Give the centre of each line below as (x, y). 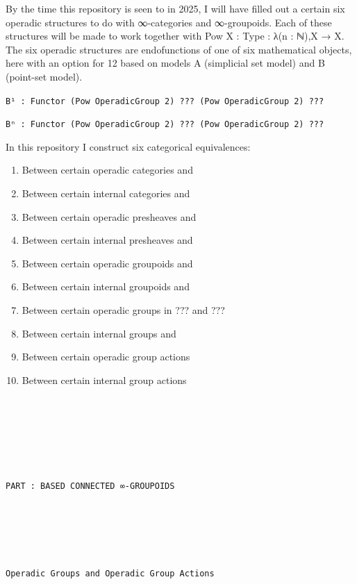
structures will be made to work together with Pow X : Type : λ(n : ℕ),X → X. (175, 36)
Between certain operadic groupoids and (107, 263)
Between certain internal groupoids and (106, 286)
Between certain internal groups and (99, 333)
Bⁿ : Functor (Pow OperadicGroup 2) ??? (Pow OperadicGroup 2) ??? (165, 125)
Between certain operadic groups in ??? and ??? (123, 310)
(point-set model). (44, 76)
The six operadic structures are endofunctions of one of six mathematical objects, (179, 49)
